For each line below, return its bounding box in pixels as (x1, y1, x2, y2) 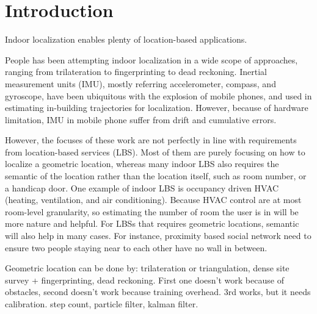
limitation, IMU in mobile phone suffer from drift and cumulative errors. (5, 113, 277, 126)
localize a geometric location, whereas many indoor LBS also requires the (5, 157, 279, 170)
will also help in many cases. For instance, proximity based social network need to (5, 229, 312, 242)
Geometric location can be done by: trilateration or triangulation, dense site (5, 262, 290, 274)
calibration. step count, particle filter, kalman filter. (5, 298, 199, 310)
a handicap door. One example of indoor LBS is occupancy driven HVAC (5, 181, 279, 194)
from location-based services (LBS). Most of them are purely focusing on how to (5, 145, 305, 158)
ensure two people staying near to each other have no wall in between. (5, 241, 268, 254)
